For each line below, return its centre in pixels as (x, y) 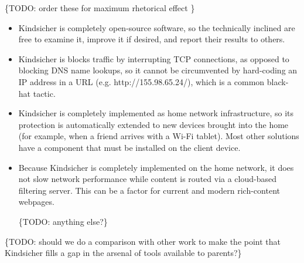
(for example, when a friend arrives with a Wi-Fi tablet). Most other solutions (159, 136)
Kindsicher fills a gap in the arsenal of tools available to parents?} (123, 253)
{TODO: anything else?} (63, 221)
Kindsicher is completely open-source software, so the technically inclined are (157, 27)
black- (278, 81)
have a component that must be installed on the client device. (129, 147)
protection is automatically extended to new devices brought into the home (153, 124)
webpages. (36, 202)
